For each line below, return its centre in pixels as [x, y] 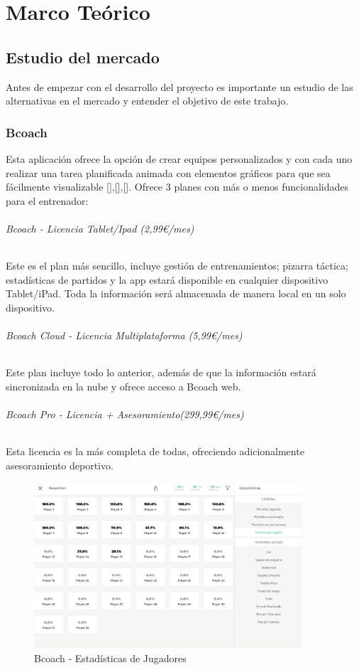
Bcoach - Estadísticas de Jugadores [110, 658]
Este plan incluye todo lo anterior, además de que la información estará [161, 372]
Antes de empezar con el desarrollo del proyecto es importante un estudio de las [179, 86]
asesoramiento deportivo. [60, 465]
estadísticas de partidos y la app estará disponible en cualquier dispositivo [167, 279]
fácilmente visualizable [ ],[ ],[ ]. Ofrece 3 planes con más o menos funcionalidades [177, 187]
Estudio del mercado [83, 57]
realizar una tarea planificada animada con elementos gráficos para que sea [168, 172]
